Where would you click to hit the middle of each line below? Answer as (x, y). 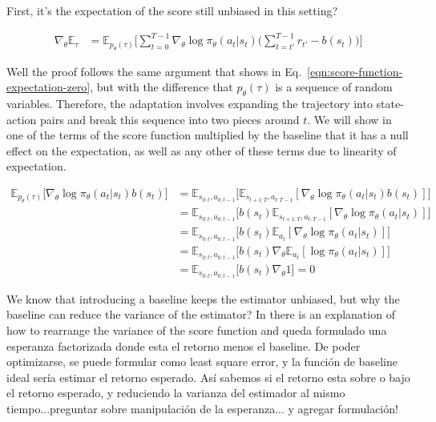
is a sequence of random (334, 87)
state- (390, 103)
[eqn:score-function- (355, 71)
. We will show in (349, 119)
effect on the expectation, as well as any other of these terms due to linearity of (202, 150)
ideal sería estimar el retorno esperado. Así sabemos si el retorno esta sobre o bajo (208, 377)
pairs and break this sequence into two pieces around (170, 119)
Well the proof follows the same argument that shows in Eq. (154, 71)
